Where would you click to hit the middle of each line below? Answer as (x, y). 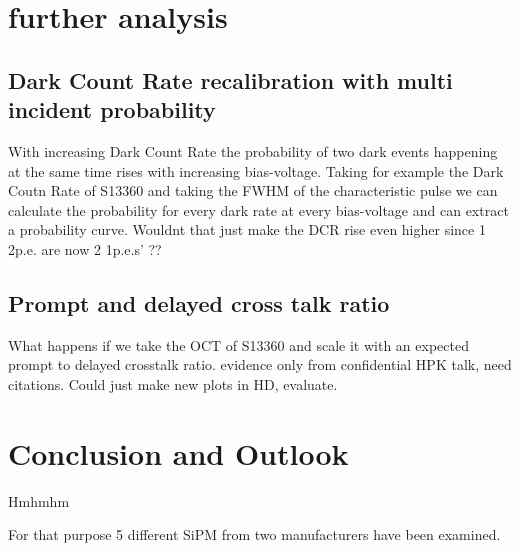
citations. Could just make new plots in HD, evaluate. (173, 383)
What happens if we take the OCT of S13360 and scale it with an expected (238, 344)
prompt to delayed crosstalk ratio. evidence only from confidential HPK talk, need (260, 364)
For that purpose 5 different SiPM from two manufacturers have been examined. (254, 534)
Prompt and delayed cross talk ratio (199, 302)
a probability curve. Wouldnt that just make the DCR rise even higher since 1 (247, 229)
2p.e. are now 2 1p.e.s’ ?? (85, 248)
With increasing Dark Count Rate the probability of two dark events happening (253, 150)
